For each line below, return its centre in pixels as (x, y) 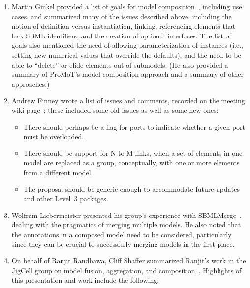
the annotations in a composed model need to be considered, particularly (122, 234)
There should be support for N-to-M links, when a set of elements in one (133, 153)
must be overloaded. (54, 136)
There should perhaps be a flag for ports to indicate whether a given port (134, 126)
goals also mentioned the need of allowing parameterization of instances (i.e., (127, 45)
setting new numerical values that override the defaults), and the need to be (126, 54)
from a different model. (58, 172)
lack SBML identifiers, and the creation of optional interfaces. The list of (121, 35)
